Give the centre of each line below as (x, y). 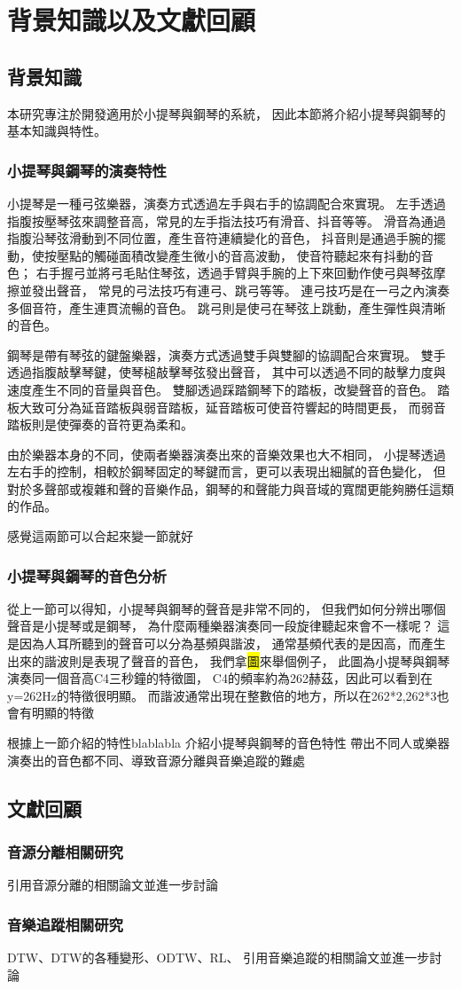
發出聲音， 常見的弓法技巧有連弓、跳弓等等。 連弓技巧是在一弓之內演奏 (241, 290)
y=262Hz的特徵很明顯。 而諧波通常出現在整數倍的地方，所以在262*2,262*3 (222, 695)
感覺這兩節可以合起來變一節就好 (100, 536)
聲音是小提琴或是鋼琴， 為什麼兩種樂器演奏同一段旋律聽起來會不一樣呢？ (220, 626)
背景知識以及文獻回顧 (132, 20)
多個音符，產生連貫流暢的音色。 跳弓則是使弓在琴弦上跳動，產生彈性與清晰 (227, 307)
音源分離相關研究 (65, 851)
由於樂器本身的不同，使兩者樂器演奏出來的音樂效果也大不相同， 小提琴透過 (227, 454)
